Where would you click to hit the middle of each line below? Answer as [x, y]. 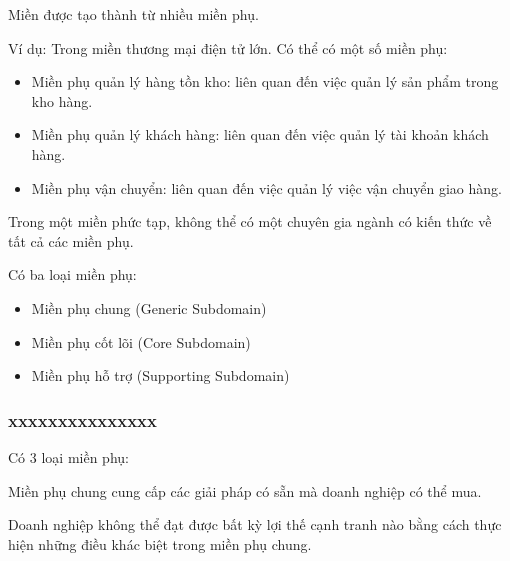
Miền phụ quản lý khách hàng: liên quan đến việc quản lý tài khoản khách [260, 134]
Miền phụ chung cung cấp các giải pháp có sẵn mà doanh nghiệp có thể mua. [245, 490]
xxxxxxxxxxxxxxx [82, 419]
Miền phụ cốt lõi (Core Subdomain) [141, 341]
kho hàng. [62, 100]
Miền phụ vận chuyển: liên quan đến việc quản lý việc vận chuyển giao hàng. [266, 187]
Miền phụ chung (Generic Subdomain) [149, 307]
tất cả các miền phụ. [71, 240]
